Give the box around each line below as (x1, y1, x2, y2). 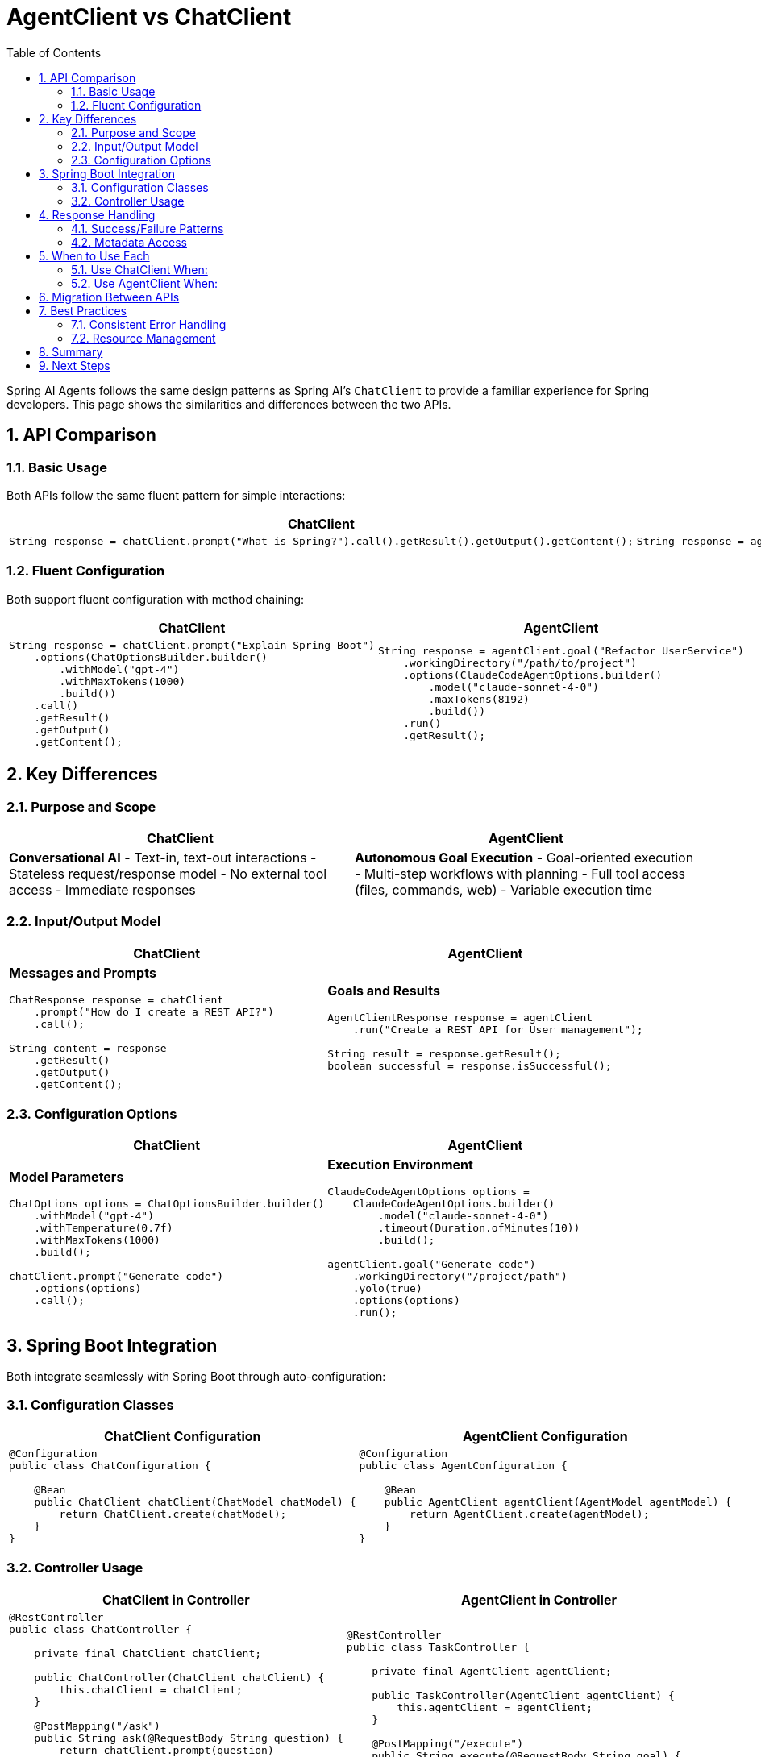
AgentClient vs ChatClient (6, 3, 292, 31)
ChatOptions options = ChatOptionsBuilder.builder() (9, 1198, 325, 1211)
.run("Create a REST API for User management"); (352, 1024, 643, 1036)
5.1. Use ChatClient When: (71, 262, 208, 276)
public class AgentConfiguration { (359, 1460, 568, 1472)
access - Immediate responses (9, 881, 196, 898)
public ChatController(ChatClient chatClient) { (34, 1671, 325, 1684)
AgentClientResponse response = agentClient (327, 1011, 593, 1024)
